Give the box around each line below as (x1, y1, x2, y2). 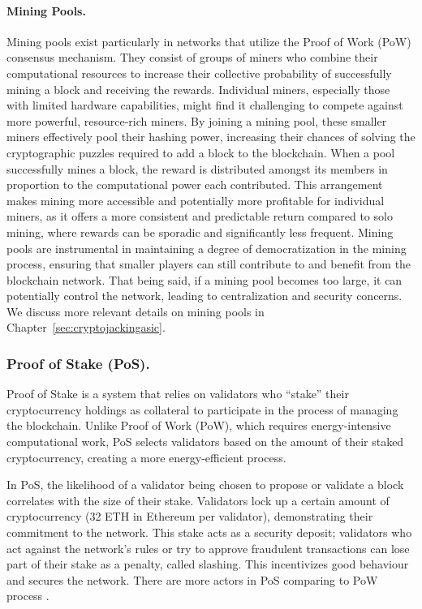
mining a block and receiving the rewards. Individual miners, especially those (6, 80, 390, 97)
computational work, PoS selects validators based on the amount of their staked (6, 433, 404, 450)
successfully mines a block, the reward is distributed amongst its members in (6, 160, 388, 177)
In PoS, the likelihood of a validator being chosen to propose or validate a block (6, 476, 404, 493)
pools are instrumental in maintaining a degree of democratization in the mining (6, 239, 407, 256)
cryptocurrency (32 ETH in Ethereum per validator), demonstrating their (6, 508, 373, 525)
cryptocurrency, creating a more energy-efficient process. (6, 448, 286, 465)
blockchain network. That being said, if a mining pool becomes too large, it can (6, 271, 403, 288)
